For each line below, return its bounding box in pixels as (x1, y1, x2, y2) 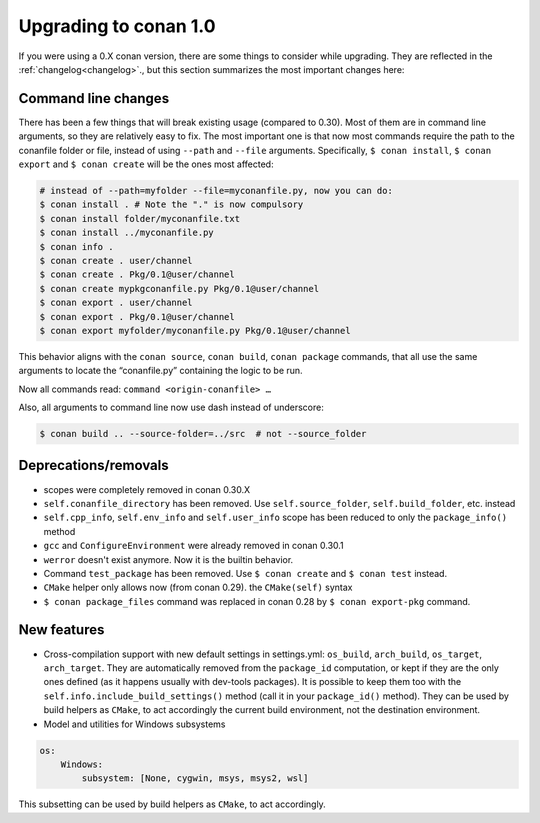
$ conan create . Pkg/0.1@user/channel (39, 269, 235, 280)
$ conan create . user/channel (39, 255, 194, 266)
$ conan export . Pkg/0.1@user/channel (39, 311, 235, 322)
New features (18, 621, 105, 639)
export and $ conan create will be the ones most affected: (18, 158, 274, 170)
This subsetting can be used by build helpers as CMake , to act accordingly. (18, 798, 327, 810)
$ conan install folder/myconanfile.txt (39, 213, 240, 224)
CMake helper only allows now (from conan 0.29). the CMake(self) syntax (43, 581, 353, 594)
